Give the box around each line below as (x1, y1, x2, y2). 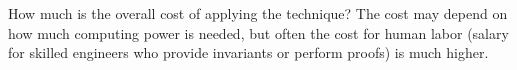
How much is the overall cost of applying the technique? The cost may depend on (8, 3, 508, 23)
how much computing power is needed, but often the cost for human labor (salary (8, 22, 509, 43)
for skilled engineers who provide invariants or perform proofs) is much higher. (8, 42, 489, 63)
